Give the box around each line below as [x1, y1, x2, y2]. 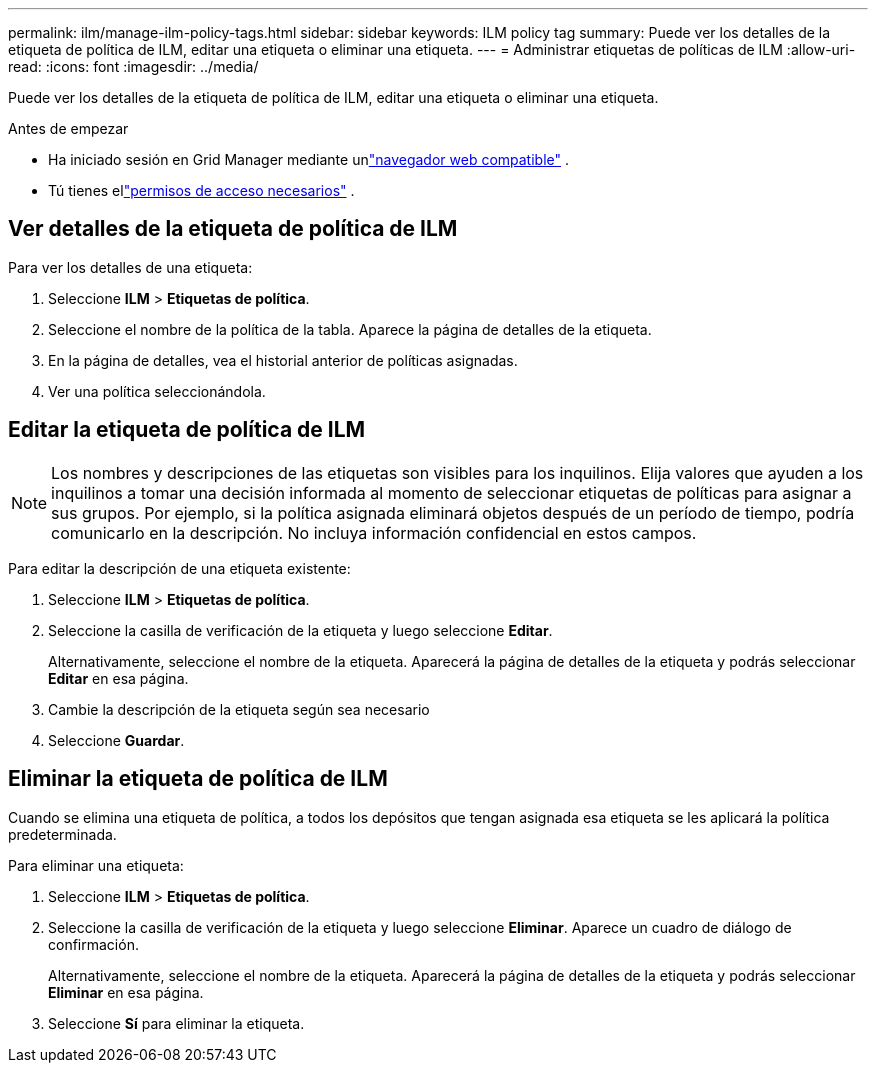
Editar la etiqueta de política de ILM [8, 417, 366, 443]
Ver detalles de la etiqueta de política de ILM [8, 216, 458, 242]
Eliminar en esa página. [48, 983, 204, 1001]
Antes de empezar [8, 120, 129, 137]
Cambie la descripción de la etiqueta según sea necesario [48, 700, 430, 718]
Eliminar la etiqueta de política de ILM [8, 766, 388, 792]
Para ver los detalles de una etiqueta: [8, 258, 253, 276]
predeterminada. [8, 825, 117, 843]
